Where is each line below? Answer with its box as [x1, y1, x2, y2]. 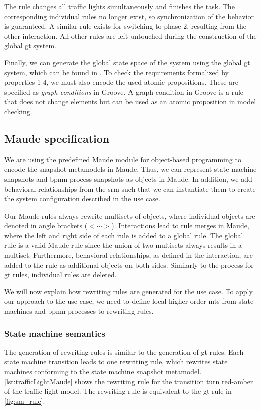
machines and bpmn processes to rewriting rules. [4, 306, 154, 316]
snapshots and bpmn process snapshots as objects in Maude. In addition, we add [4, 173, 252, 184]
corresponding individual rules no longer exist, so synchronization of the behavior [4, 11, 254, 21]
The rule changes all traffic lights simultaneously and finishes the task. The [4, 1, 235, 11]
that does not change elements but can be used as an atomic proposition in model [4, 96, 256, 107]
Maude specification [4, 130, 110, 146]
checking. [4, 106, 32, 116]
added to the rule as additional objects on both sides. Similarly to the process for [4, 259, 254, 270]
